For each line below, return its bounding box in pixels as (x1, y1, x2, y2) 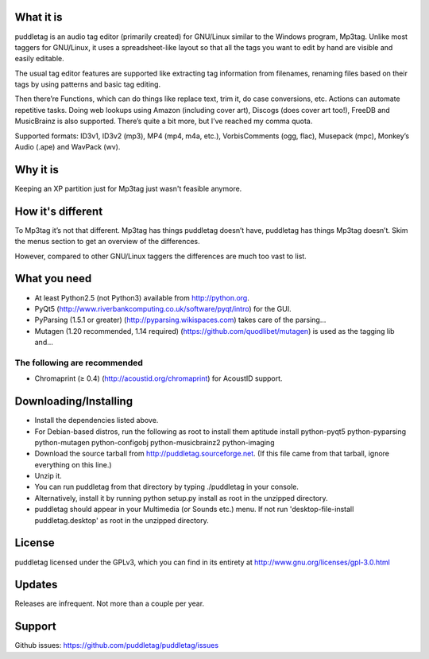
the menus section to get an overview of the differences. (14, 237, 200, 246)
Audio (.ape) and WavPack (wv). (14, 142, 121, 152)
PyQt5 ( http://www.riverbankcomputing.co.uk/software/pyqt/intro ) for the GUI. (34, 304, 292, 313)
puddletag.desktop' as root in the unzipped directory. (34, 515, 210, 525)
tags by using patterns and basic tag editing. (14, 79, 161, 89)
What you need (14, 272, 92, 285)
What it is (14, 10, 63, 24)
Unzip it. (34, 471, 63, 481)
